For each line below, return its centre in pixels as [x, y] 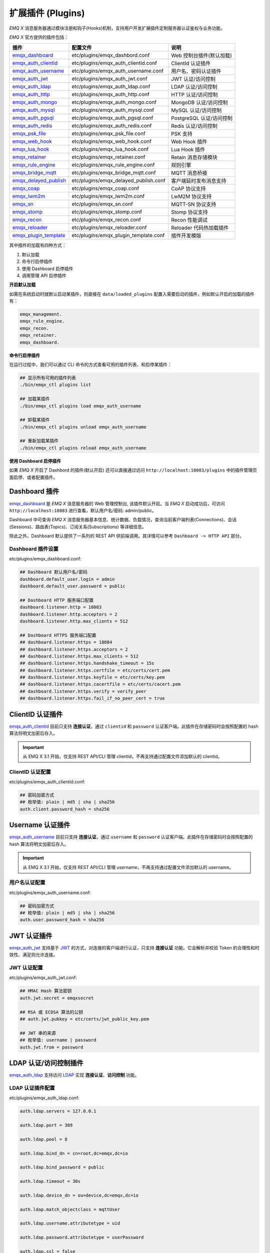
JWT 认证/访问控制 [193, 79]
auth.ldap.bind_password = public [62, 1167]
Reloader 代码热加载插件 [200, 228]
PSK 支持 [181, 134]
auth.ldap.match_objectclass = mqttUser [70, 1209]
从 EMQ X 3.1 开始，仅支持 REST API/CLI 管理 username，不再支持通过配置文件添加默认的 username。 [128, 867]
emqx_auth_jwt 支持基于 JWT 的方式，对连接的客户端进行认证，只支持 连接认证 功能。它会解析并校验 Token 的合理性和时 [134, 948]
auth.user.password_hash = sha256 [62, 920]
